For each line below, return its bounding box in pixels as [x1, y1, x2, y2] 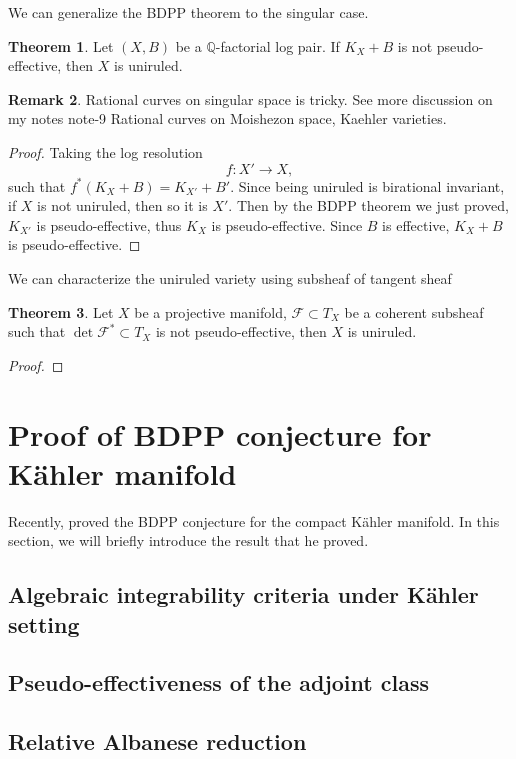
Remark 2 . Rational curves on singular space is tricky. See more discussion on [8, 88, 493, 109]
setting [8, 608, 80, 639]
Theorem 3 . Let [8, 301, 114, 322]
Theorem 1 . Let [8, 35, 114, 56]
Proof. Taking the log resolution [8, 141, 203, 162]
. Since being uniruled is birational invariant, [230, 175, 505, 196]
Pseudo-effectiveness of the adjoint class [8, 667, 429, 698]
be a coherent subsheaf [344, 301, 484, 322]
